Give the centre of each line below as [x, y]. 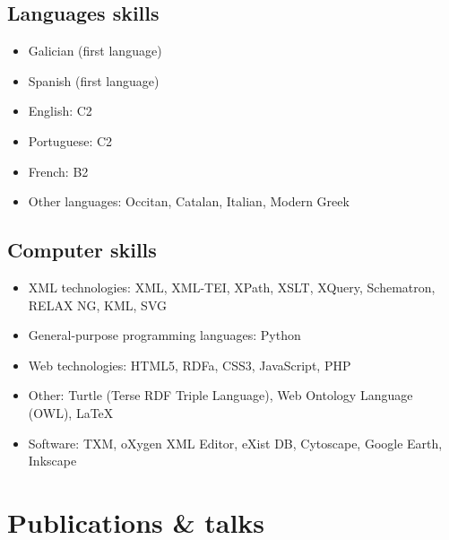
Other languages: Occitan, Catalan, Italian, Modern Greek [189, 201]
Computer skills [82, 250]
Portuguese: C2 [70, 140]
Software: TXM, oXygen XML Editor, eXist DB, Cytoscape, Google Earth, [235, 443]
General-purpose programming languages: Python [164, 335]
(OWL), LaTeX [71, 412]
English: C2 [60, 111]
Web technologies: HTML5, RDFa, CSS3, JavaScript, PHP [190, 365]
